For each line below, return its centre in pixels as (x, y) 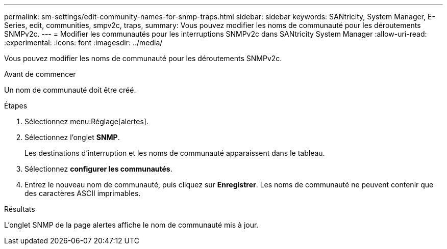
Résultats (20, 209)
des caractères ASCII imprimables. (83, 193)
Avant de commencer (40, 74)
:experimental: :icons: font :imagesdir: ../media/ (83, 43)
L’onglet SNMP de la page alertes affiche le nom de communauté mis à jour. (131, 225)
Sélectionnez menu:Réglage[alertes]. (86, 121)
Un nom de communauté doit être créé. (70, 90)
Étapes (16, 106)
